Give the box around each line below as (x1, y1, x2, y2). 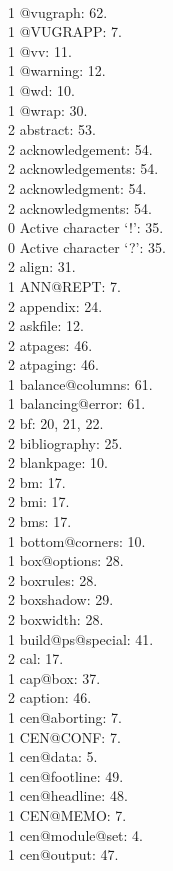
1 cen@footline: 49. (8, 765, 124, 786)
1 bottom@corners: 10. (8, 530, 146, 551)
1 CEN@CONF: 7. (8, 726, 121, 747)
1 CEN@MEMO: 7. (8, 804, 127, 825)
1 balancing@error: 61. (8, 393, 146, 414)
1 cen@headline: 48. (8, 785, 128, 806)
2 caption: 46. (8, 687, 92, 708)
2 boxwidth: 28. (8, 609, 104, 629)
